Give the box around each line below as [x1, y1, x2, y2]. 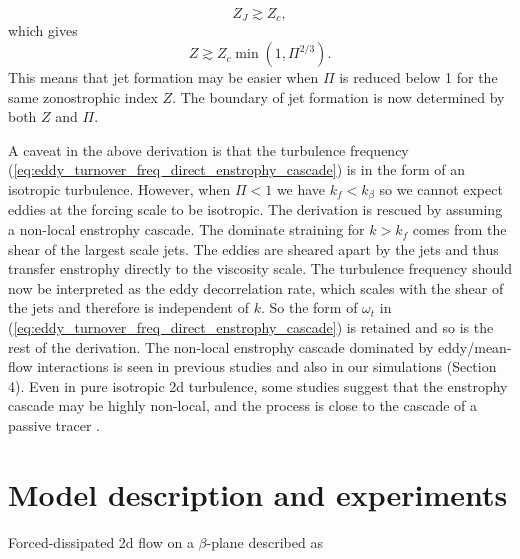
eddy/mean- [438, 336, 512, 357]
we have [276, 179, 326, 200]
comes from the [412, 219, 507, 240]
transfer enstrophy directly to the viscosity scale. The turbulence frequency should [8, 258, 512, 279]
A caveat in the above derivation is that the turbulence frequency [8, 139, 409, 160]
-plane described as [206, 531, 323, 552]
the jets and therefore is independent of [8, 297, 249, 318]
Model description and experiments [8, 473, 508, 514]
